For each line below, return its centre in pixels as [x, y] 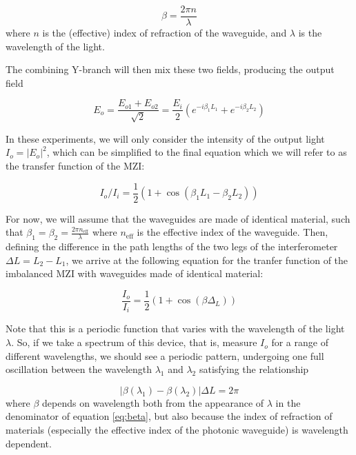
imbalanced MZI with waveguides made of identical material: [135, 273]
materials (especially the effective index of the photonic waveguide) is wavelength [177, 430]
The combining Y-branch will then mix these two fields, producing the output [170, 69]
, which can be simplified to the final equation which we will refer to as [197, 152]
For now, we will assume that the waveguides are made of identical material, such [178, 218]
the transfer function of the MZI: [75, 166]
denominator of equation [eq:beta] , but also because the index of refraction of [169, 416]
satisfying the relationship [254, 369]
